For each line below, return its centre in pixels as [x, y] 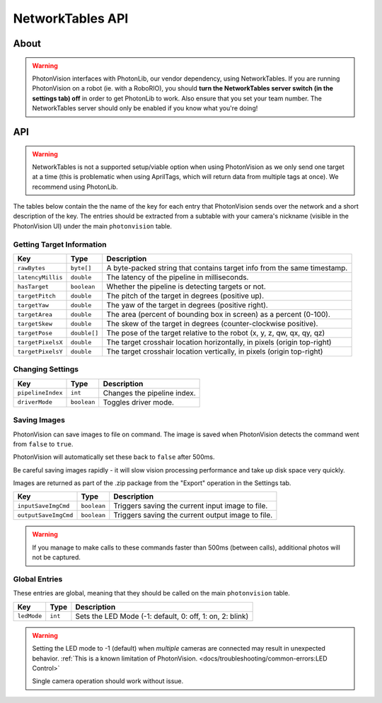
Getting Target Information [60, 244]
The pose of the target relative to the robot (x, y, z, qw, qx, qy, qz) [216, 333]
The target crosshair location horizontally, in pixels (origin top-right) [219, 342]
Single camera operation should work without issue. [108, 681]
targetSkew [35, 324]
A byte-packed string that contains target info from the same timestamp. [227, 268]
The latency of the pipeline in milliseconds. [178, 277]
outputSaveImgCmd [45, 515]
